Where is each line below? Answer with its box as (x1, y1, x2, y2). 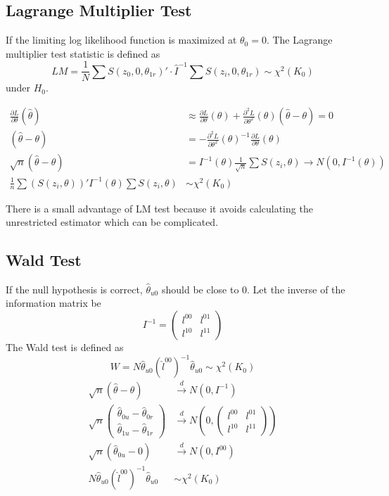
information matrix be (6, 295, 101, 310)
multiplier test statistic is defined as (6, 46, 160, 61)
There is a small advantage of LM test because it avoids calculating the (6, 201, 313, 215)
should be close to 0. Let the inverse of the (161, 281, 345, 296)
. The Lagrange (266, 32, 333, 47)
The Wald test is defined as (6, 340, 124, 355)
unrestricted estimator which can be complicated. (6, 215, 219, 229)
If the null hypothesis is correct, (6, 281, 143, 296)
